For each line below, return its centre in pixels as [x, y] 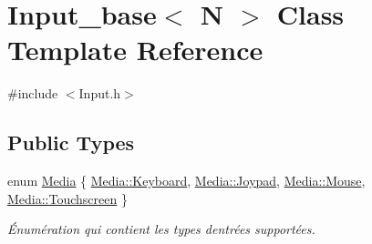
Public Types [71, 142]
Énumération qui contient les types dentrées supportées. [161, 229]
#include [33, 93]
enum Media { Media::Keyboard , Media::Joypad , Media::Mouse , [186, 181]
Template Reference [135, 50]
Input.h [100, 93]
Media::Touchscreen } [67, 198]
